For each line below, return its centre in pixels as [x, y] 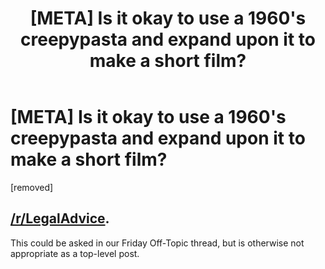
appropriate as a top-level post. [75, 253]
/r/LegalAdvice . [60, 218]
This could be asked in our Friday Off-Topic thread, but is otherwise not [157, 243]
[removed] [32, 187]
